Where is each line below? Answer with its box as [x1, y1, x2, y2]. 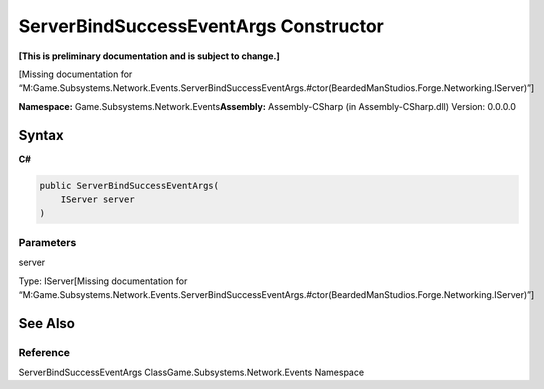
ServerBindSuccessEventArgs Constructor [18, 15, 385, 37]
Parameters [18, 235, 77, 249]
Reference [18, 345, 70, 359]
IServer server [60, 194, 135, 205]
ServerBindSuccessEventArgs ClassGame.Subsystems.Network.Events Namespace [18, 366, 365, 379]
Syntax [18, 126, 64, 144]
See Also [18, 315, 75, 332]
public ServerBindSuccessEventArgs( [39, 180, 220, 191]
